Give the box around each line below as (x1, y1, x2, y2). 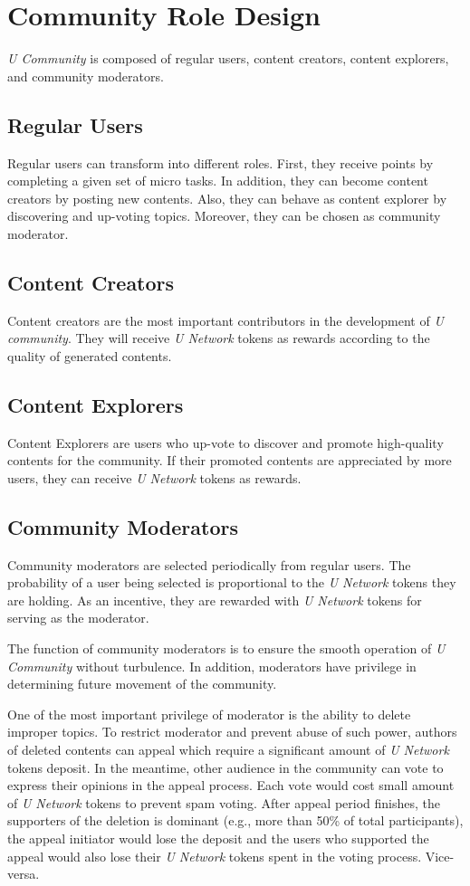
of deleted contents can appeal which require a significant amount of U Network (7, 740, 449, 758)
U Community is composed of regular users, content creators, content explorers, (7, 49, 449, 68)
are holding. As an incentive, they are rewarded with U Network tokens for (7, 590, 422, 609)
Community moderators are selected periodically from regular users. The (7, 555, 411, 574)
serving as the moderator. (7, 608, 149, 627)
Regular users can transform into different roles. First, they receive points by (7, 153, 434, 172)
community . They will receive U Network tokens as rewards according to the (7, 329, 430, 348)
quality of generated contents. (7, 346, 172, 365)
